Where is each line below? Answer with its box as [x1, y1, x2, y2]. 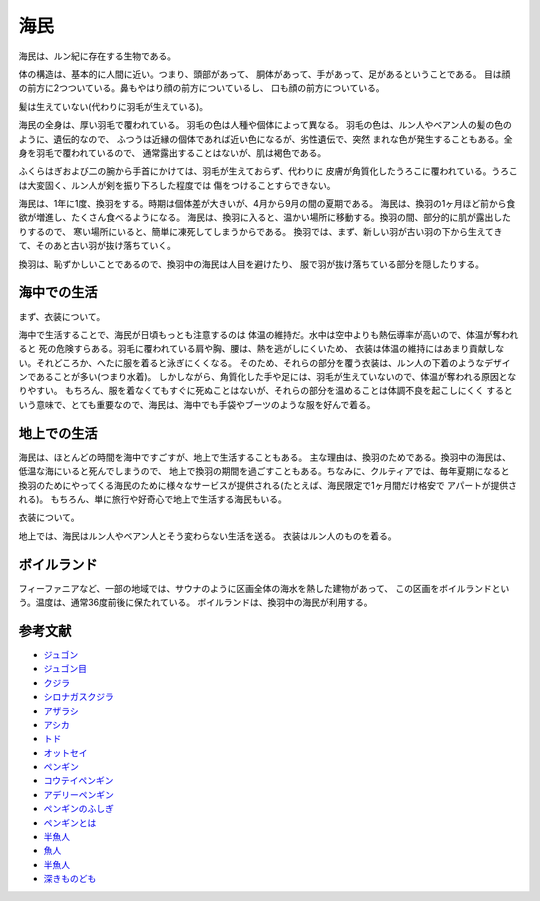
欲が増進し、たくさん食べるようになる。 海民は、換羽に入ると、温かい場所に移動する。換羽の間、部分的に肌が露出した [18, 211, 512, 224]
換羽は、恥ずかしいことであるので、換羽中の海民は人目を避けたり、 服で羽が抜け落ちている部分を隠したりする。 [18, 258, 485, 270]
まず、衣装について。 [18, 310, 106, 322]
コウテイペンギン [43, 775, 114, 787]
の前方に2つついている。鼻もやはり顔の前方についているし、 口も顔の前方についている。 [18, 82, 385, 94]
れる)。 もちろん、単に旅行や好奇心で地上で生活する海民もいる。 [18, 493, 287, 505]
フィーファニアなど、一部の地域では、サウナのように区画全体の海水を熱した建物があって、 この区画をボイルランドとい [18, 582, 510, 594]
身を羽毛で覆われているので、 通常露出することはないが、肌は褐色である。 [18, 146, 327, 159]
